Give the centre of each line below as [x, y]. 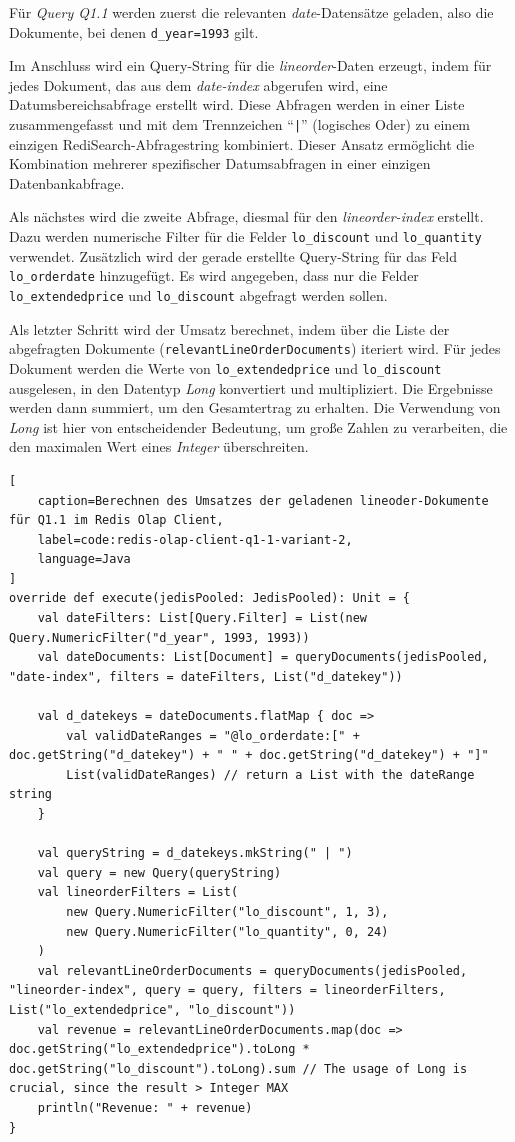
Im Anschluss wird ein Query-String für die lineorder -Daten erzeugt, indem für [250, 65]
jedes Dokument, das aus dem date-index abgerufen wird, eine [198, 84]
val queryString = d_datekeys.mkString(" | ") [195, 853]
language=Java [84, 559]
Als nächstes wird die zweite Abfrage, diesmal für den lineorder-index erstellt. [246, 216]
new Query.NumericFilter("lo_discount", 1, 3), [227, 911]
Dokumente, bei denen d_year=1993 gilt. [134, 31]
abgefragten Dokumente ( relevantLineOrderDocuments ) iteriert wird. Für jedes [255, 348]
